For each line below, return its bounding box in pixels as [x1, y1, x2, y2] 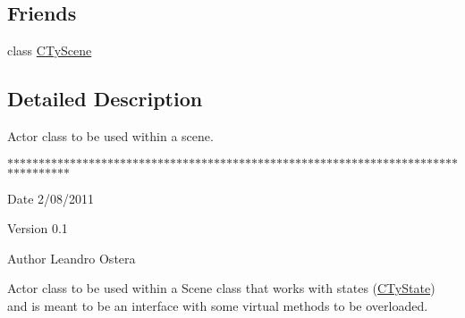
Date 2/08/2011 [7, 188, 95, 207]
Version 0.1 [7, 219, 68, 238]
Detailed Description [7, 85, 203, 113]
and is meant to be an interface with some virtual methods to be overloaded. [7, 296, 428, 314]
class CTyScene [7, 41, 92, 60]
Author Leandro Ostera [7, 248, 136, 267]
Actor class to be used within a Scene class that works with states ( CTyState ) [7, 279, 435, 297]
